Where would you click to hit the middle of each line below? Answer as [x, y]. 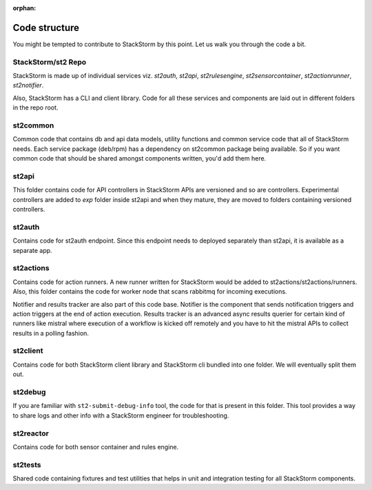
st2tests [27, 465]
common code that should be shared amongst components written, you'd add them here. [139, 159]
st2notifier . [28, 85]
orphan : [24, 8]
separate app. [32, 250]
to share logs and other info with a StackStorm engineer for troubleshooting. [121, 415]
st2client [28, 351]
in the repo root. [35, 108]
